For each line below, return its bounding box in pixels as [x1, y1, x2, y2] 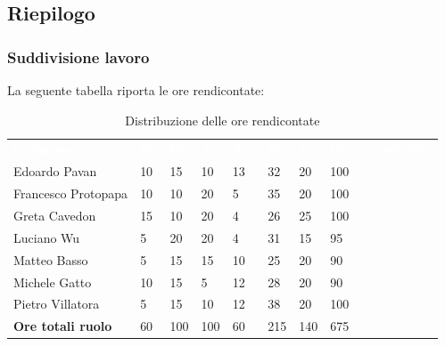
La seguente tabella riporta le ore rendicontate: [7, 81, 265, 99]
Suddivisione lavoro [7, 45, 150, 68]
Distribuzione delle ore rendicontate [125, 110, 320, 129]
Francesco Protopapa [13, 184, 128, 203]
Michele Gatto [13, 272, 92, 291]
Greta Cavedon [13, 205, 96, 224]
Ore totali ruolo [13, 317, 112, 335]
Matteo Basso [13, 250, 88, 269]
